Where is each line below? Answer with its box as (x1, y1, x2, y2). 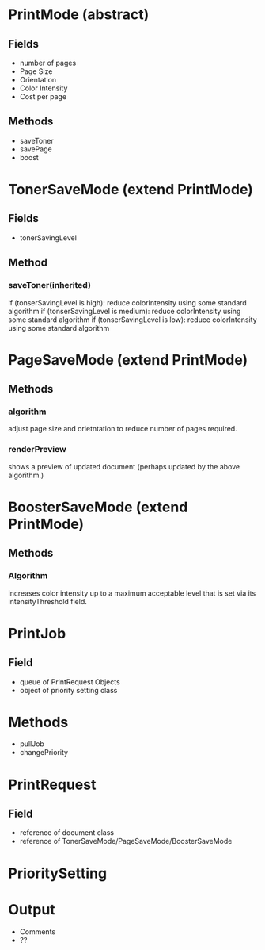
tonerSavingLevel (19, 232, 78, 243)
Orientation (19, 75, 57, 84)
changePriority (19, 748, 69, 757)
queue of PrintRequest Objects (19, 676, 120, 687)
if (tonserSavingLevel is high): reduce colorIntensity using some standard (8, 297, 247, 307)
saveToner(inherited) (8, 280, 91, 291)
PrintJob (8, 624, 66, 642)
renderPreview (8, 444, 67, 455)
